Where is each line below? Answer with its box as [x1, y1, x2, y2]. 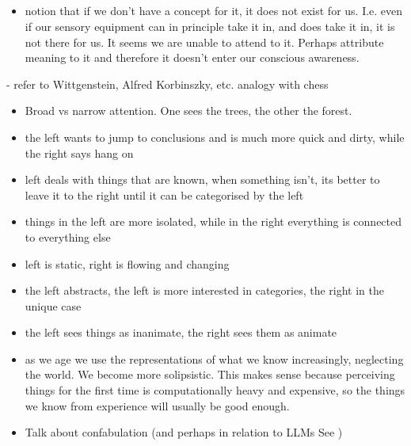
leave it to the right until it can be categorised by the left [25, 186, 304, 203]
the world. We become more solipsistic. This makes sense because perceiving [25, 366, 395, 383]
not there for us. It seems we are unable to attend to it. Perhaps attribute [25, 33, 384, 50]
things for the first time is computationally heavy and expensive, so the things [25, 382, 405, 398]
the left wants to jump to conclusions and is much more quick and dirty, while [25, 128, 405, 145]
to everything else [25, 228, 111, 245]
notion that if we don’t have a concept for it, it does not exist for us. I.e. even [25, 2, 403, 19]
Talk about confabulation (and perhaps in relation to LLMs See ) [25, 424, 343, 440]
